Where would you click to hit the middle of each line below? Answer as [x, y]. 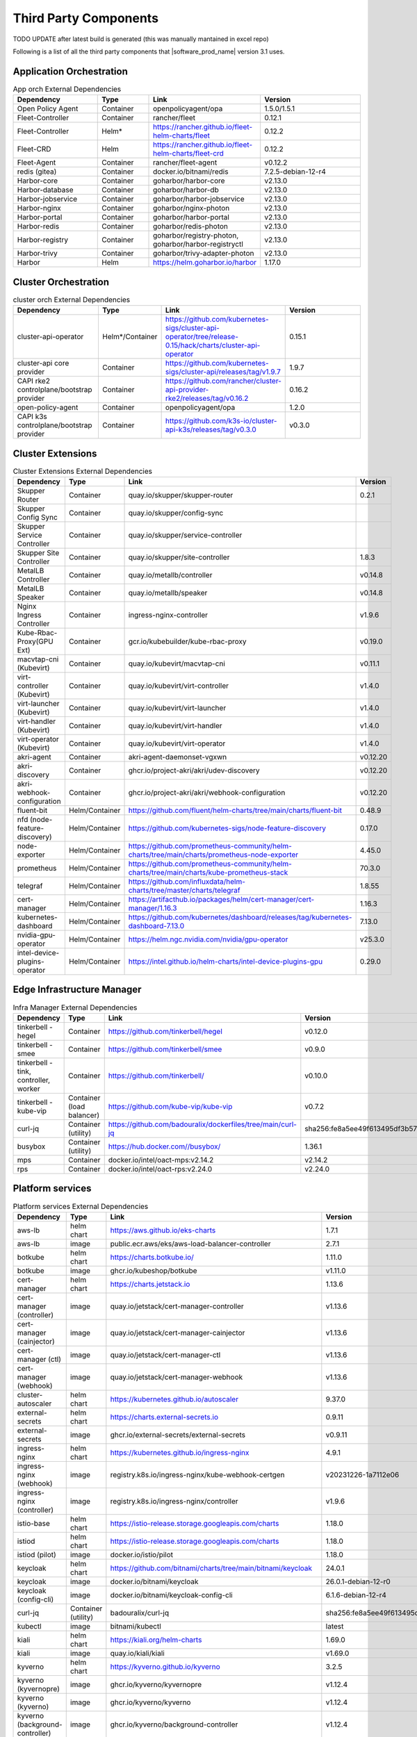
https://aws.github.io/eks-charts [163, 1230]
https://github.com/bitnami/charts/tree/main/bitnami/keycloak [211, 1568]
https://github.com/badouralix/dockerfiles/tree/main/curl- [202, 1124]
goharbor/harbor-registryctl [198, 245]
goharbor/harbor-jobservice [199, 199]
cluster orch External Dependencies [72, 299]
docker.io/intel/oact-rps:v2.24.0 [160, 1169]
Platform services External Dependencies [81, 1206]
